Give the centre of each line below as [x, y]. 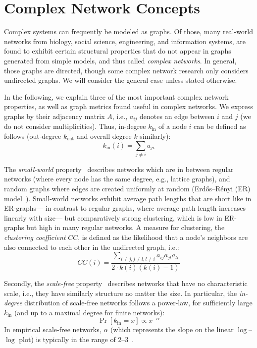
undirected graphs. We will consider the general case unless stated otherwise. [121, 80]
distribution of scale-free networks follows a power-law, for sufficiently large [138, 303]
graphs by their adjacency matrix [54, 116]
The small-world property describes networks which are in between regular [119, 169]
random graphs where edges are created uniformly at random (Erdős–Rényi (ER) [127, 189]
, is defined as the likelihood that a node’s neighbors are [163, 237]
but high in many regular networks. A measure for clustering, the [126, 227]
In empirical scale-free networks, [53, 329]
